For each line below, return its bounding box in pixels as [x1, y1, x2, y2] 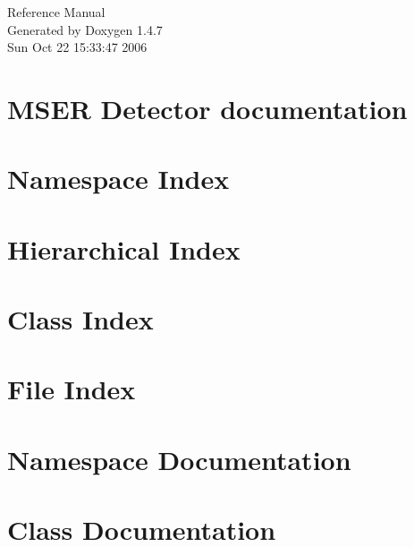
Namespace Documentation [7, 440, 351, 477]
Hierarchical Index [7, 230, 241, 267]
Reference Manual [7, 3, 106, 21]
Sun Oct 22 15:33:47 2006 [7, 38, 148, 56]
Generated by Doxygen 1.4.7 [7, 20, 163, 38]
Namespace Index [7, 160, 230, 197]
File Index [7, 371, 136, 407]
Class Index [7, 301, 154, 338]
